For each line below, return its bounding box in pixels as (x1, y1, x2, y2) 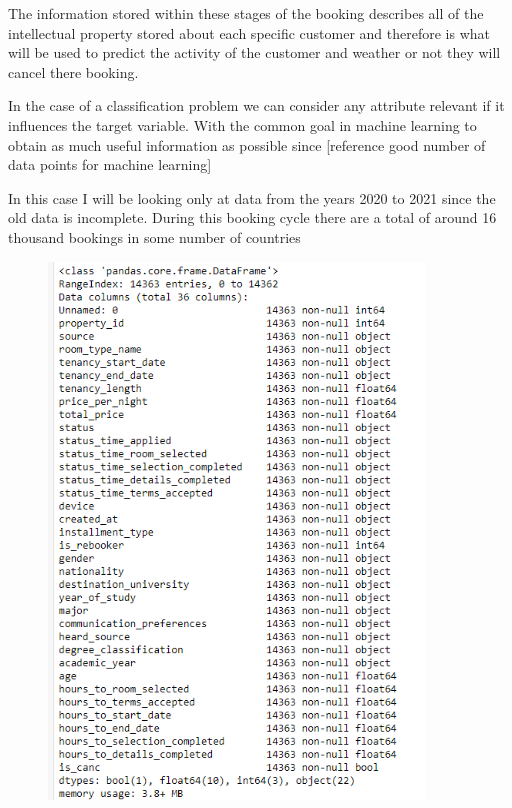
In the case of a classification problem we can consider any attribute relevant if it (8, 95, 505, 116)
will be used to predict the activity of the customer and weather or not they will (8, 42, 501, 63)
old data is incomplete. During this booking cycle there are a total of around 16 (8, 207, 497, 228)
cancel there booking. (8, 61, 139, 82)
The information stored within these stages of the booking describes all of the (8, 3, 484, 23)
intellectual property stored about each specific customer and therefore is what (8, 22, 490, 43)
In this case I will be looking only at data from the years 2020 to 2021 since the (8, 187, 496, 208)
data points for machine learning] (8, 154, 212, 175)
